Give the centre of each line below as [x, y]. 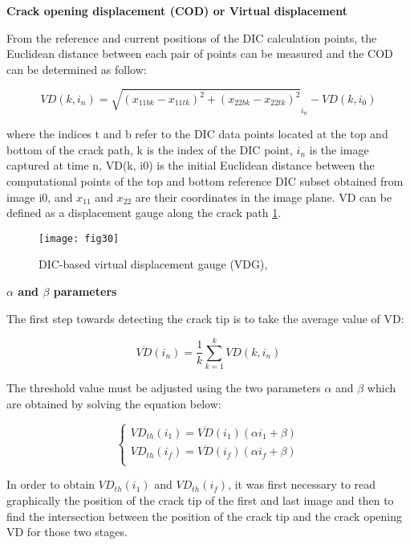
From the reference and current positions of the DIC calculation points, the [192, 37]
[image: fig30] [79, 238]
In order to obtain [51, 484]
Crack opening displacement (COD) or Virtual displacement [177, 10]
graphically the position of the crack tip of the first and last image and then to [200, 500]
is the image [339, 149]
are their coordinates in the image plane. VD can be [264, 197]
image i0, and [40, 197]
